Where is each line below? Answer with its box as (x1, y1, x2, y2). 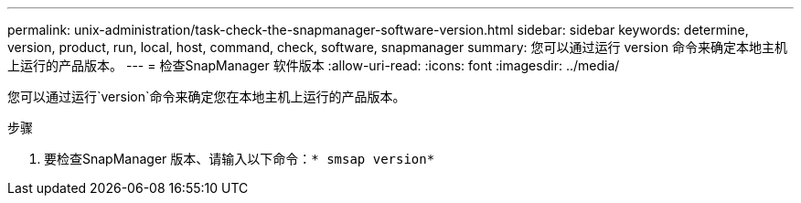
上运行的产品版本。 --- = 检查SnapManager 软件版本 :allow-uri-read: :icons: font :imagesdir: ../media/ (7, 58, 620, 73)
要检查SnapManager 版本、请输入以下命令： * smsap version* (44, 151, 435, 166)
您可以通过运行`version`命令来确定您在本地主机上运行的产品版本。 (7, 89, 406, 104)
